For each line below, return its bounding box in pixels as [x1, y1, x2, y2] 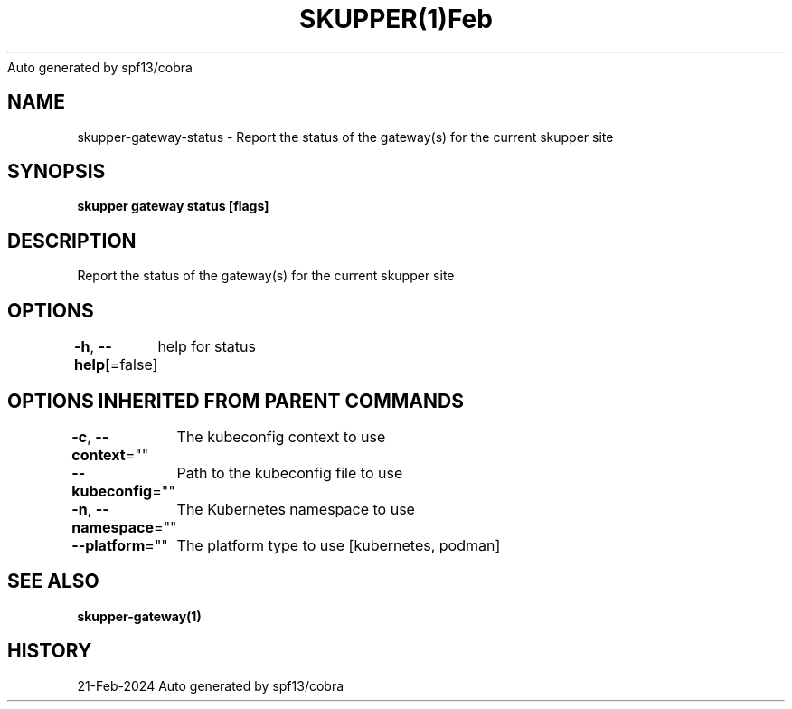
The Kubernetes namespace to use [176, 499, 415, 518]
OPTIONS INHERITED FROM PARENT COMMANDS [7, 389, 464, 412]
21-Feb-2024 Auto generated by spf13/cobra [77, 677, 344, 694]
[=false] [105, 355, 158, 374]
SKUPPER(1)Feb [299, 4, 493, 34]
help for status [157, 337, 256, 356]
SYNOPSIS [7, 160, 106, 184]
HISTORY [7, 639, 92, 663]
